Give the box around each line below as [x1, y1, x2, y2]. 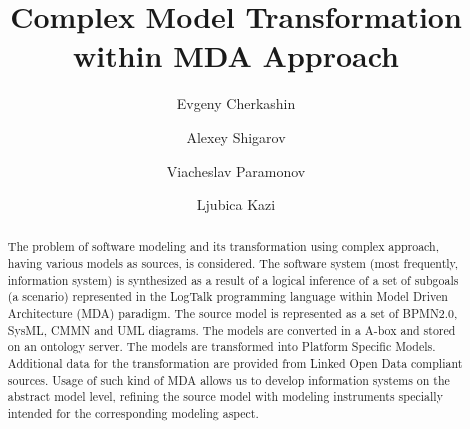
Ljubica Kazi [196, 194, 276, 215]
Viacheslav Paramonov [166, 160, 306, 181]
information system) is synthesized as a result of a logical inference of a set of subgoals [7, 271, 459, 288]
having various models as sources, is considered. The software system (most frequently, [7, 255, 459, 272]
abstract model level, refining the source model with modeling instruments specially [7, 388, 443, 405]
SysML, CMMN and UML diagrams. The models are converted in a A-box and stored [7, 321, 456, 338]
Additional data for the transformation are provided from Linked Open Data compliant [7, 355, 463, 372]
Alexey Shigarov [186, 126, 286, 147]
